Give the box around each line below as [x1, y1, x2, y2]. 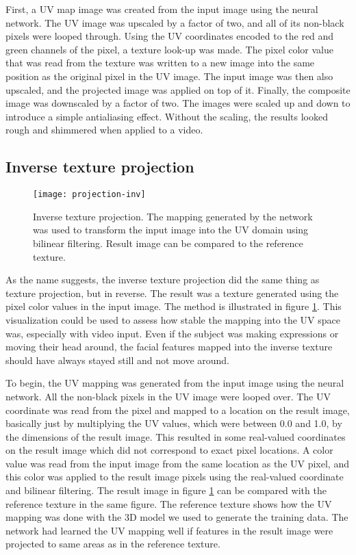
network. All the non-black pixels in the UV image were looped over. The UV [5, 389, 331, 403]
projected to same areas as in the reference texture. [5, 537, 220, 551]
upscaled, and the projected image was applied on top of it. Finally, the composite [5, 82, 351, 96]
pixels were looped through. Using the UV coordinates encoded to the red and [5, 29, 334, 43]
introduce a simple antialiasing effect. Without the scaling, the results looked [5, 109, 329, 123]
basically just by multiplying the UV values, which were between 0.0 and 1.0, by [5, 416, 342, 430]
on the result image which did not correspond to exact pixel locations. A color [5, 443, 333, 457]
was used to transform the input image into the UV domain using [33, 222, 309, 237]
